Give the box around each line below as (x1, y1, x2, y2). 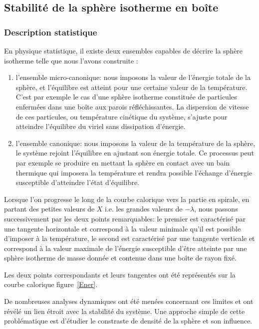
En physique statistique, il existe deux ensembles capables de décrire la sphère (4, 45, 243, 55)
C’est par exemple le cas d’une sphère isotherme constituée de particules (15, 91, 237, 102)
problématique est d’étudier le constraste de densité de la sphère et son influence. (4, 315, 253, 326)
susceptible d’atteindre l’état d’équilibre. (15, 177, 140, 187)
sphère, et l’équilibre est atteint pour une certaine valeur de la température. (15, 81, 248, 92)
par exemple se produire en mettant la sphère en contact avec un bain (15, 157, 230, 167)
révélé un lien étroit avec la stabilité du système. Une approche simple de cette (4, 305, 245, 316)
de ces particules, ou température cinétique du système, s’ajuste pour (15, 111, 228, 121)
